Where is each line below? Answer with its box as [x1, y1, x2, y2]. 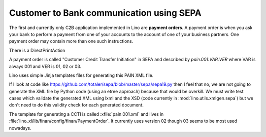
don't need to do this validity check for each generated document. [9, 102, 144, 108]
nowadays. [9, 125, 32, 131]
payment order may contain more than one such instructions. [9, 38, 133, 44]
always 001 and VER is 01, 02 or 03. [9, 63, 81, 69]
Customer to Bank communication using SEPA [9, 7, 201, 18]
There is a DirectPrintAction [9, 47, 66, 53]
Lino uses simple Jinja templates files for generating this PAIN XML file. [9, 72, 154, 78]
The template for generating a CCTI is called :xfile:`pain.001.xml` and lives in [9, 111, 164, 117]
